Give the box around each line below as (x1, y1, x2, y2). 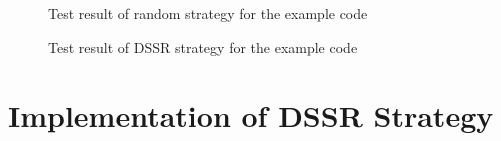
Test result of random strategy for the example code (48, 3, 368, 23)
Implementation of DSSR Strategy (8, 95, 494, 136)
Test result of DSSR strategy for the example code (48, 36, 358, 57)
